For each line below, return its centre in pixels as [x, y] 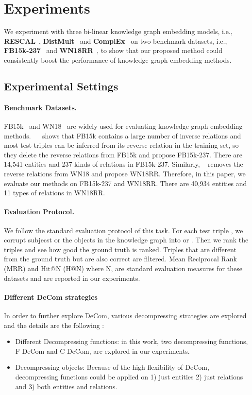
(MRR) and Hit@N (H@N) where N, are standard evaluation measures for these [123, 268]
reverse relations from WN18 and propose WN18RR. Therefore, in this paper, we [125, 174]
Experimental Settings [61, 86]
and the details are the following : [54, 325]
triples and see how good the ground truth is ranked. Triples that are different [120, 249]
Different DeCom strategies [51, 297]
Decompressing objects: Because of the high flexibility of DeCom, [112, 367]
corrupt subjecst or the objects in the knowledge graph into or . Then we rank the [126, 240]
